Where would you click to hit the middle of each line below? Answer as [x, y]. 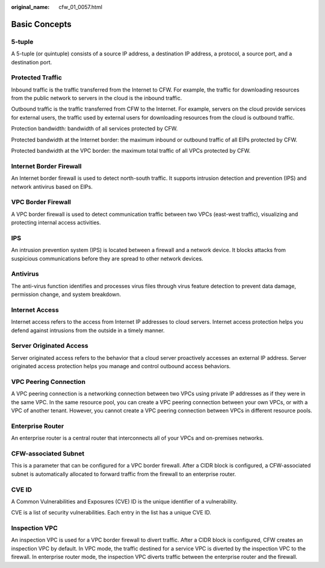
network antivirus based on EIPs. [52, 187]
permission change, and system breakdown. [66, 294]
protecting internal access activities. [56, 223]
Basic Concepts [41, 24]
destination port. [32, 62]
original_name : [30, 7]
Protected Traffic [37, 78]
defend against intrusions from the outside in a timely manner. [88, 330]
